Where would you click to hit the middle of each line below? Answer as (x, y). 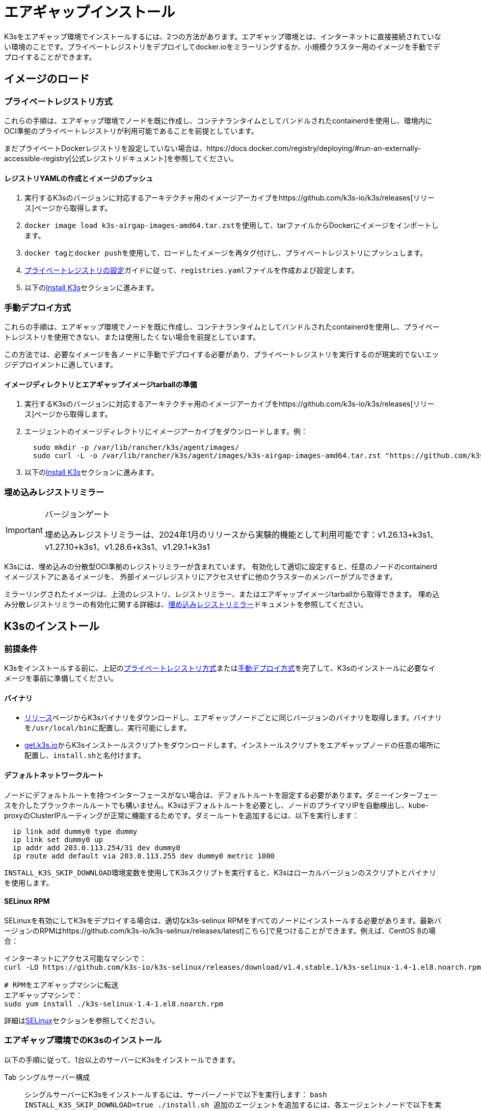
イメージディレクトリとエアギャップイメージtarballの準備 (101, 384)
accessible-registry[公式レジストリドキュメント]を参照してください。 (121, 158)
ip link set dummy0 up (58, 839)
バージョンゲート (77, 514)
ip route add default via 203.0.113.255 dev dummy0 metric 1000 (144, 856)
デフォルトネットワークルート (54, 775)
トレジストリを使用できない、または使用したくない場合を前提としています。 (132, 337)
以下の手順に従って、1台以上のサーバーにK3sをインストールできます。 (122, 1059)
